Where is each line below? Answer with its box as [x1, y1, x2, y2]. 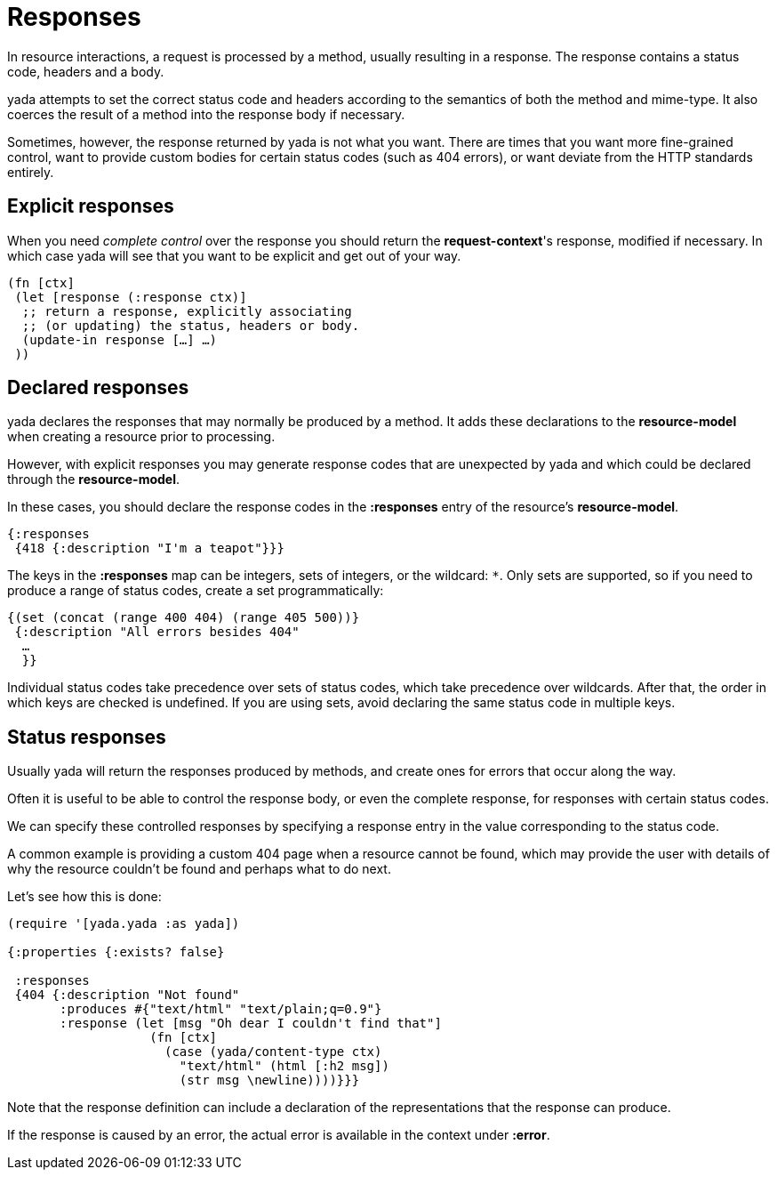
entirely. [7, 164, 54, 180]
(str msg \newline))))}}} [179, 1073, 360, 1088]
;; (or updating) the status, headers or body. [21, 318, 360, 333]
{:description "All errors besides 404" [14, 625, 300, 640]
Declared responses [7, 376, 189, 399]
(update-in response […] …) [21, 332, 218, 347]
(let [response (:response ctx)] [14, 289, 247, 304]
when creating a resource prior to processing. [7, 429, 276, 445]
